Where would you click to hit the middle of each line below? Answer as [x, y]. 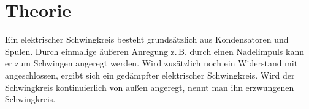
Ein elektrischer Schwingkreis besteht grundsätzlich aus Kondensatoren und [147, 39]
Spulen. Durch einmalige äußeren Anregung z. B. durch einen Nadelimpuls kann [154, 51]
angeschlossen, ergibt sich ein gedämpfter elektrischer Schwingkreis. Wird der [150, 75]
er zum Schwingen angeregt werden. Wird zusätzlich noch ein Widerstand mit [151, 63]
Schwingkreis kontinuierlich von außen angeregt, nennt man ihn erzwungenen [150, 87]
